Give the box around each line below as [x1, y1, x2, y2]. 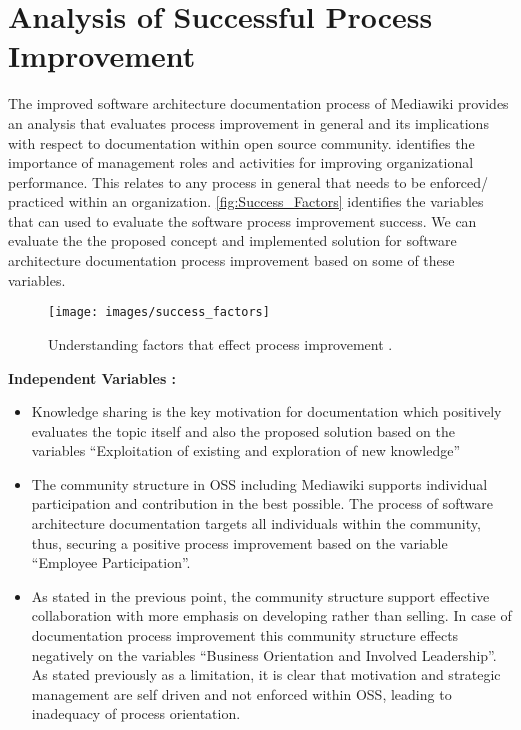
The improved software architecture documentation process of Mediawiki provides [8, 93, 509, 114]
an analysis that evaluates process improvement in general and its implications [8, 112, 489, 133]
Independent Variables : [8, 367, 177, 388]
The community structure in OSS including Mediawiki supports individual [31, 473, 488, 494]
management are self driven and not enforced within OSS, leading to [31, 683, 452, 704]
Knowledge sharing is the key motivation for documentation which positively [31, 401, 502, 422]
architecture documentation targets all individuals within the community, [31, 513, 481, 534]
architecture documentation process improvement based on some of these [8, 250, 455, 271]
